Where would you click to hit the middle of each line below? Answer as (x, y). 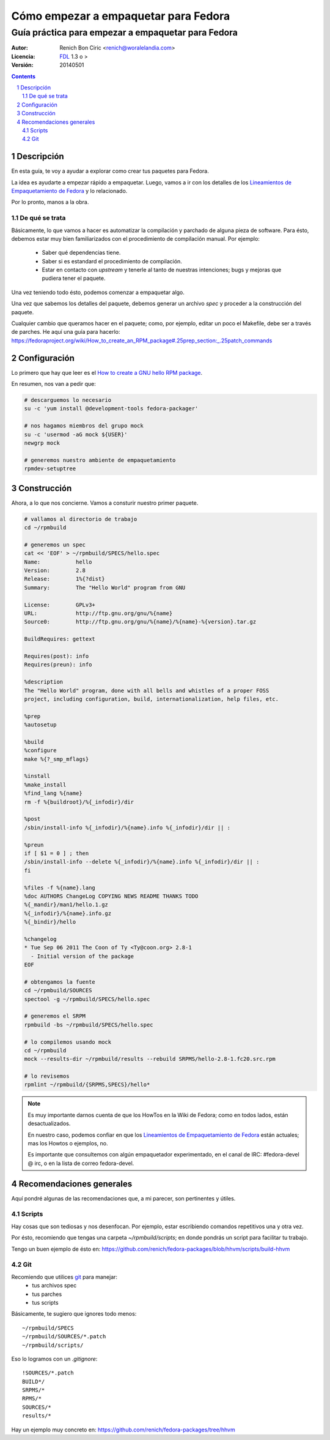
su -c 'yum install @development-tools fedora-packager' (111, 409)
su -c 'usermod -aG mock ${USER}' (76, 434)
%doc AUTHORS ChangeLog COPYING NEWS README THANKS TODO (111, 896)
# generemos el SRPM (55, 1016)
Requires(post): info (57, 656)
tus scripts (45, 1302)
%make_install (45, 785)
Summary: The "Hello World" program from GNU (105, 587)
